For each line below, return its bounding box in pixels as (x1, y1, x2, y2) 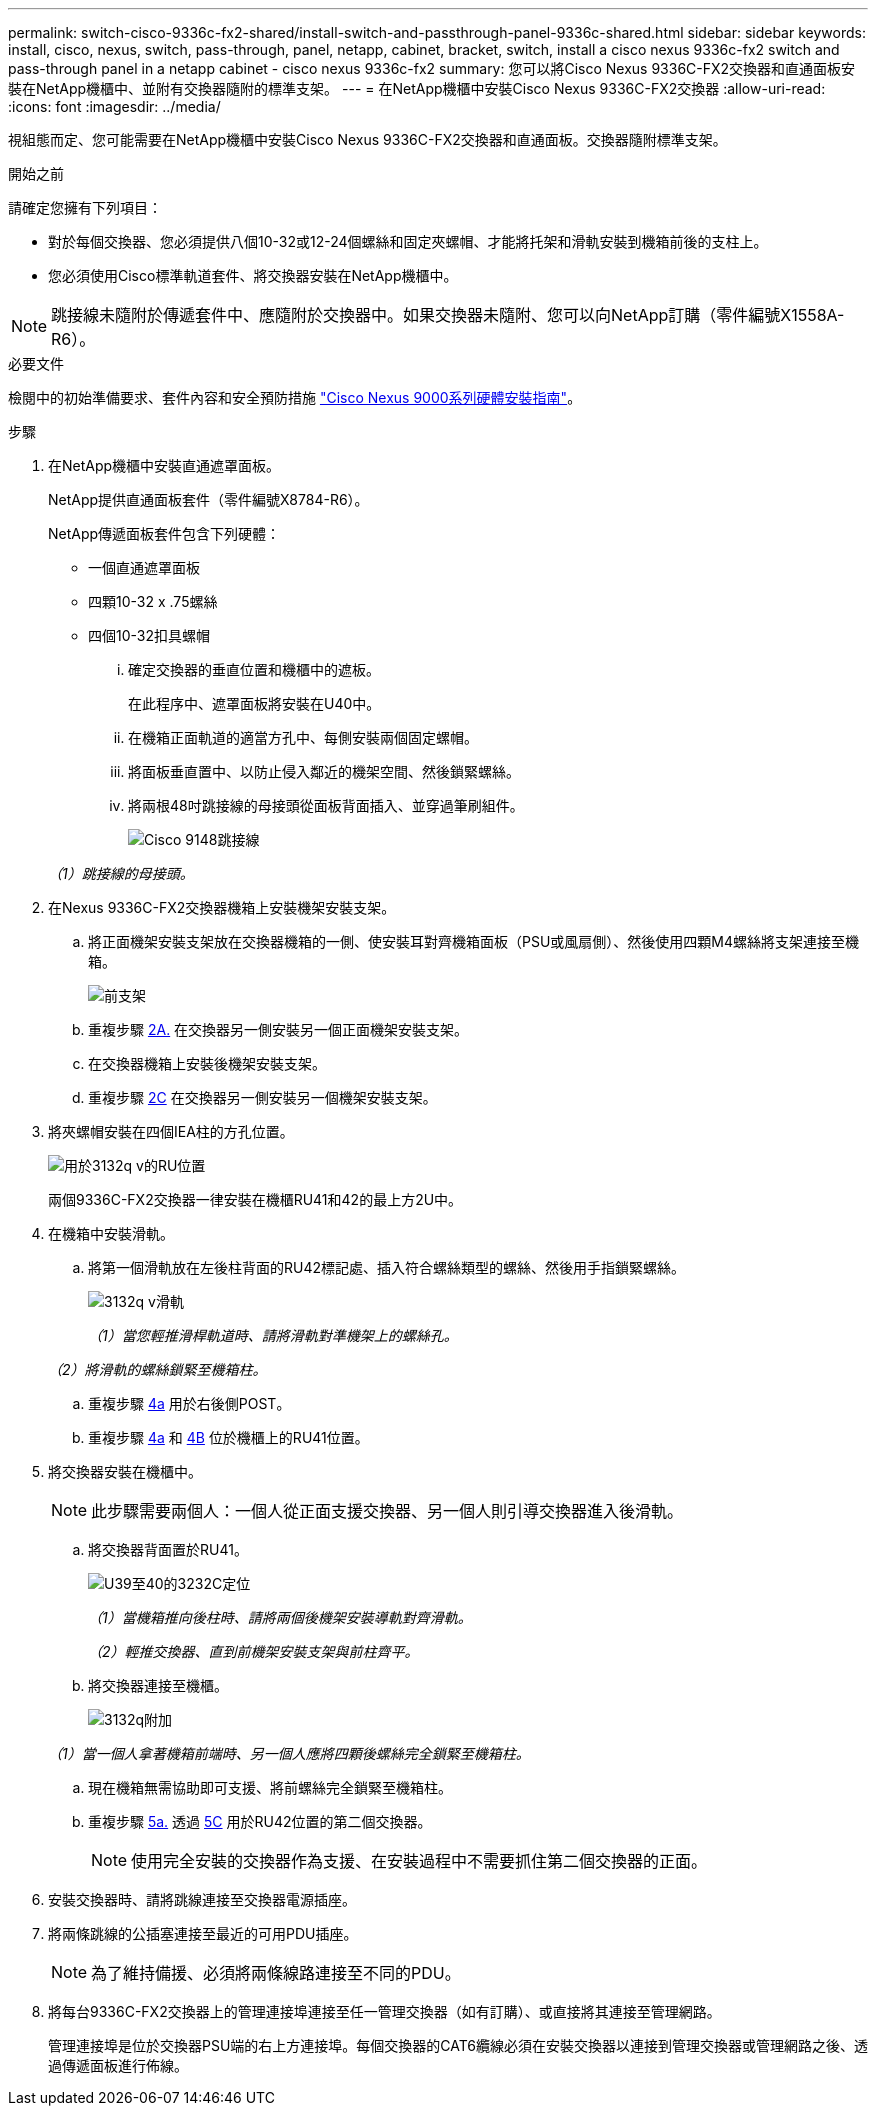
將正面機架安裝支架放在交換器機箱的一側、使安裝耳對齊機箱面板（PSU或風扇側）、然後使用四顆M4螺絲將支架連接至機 (88, 933, 860, 950)
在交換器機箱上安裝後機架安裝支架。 (88, 1055, 326, 1072)
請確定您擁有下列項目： (8, 199, 162, 216)
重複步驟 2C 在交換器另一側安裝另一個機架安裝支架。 (88, 1089, 437, 1106)
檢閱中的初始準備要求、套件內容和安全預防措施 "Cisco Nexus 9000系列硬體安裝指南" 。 (8, 389, 582, 406)
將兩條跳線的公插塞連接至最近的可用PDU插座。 (48, 1925, 358, 1942)
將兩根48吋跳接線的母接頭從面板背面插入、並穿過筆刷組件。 (128, 797, 524, 814)
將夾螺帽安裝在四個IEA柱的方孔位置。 (48, 1123, 294, 1140)
